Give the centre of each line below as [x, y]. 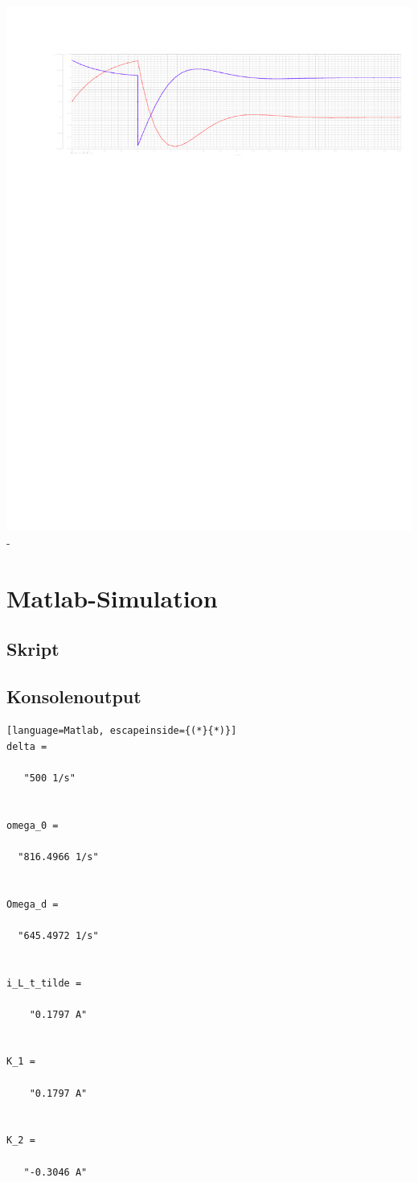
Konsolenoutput [74, 696]
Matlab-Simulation [112, 597]
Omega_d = [33, 904]
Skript [33, 649]
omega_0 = [33, 825]
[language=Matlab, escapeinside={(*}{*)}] [122, 731]
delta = [27, 746]
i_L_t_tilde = [44, 983]
